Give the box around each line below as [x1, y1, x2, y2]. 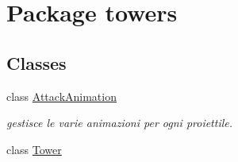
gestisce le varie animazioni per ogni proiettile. [6, 114, 233, 131]
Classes [6, 50, 67, 75]
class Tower [6, 141, 62, 157]
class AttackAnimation [6, 87, 117, 104]
